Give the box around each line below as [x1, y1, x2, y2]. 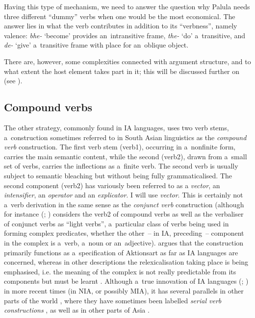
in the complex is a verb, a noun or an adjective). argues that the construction [4, 238, 244, 248]
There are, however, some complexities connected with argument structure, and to [4, 56, 251, 66]
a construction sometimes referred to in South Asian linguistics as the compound [4, 132, 247, 142]
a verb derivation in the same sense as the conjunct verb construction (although [4, 199, 244, 209]
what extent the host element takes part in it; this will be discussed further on [4, 66, 240, 76]
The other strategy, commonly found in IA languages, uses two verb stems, [4, 122, 229, 132]
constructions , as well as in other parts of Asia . [4, 305, 150, 315]
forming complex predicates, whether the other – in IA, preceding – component [4, 228, 244, 238]
